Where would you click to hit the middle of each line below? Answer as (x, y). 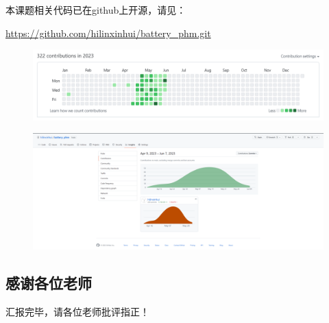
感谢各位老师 (49, 283)
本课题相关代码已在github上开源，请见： (96, 10)
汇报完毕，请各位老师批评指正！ (77, 311)
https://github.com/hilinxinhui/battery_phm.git (108, 33)
